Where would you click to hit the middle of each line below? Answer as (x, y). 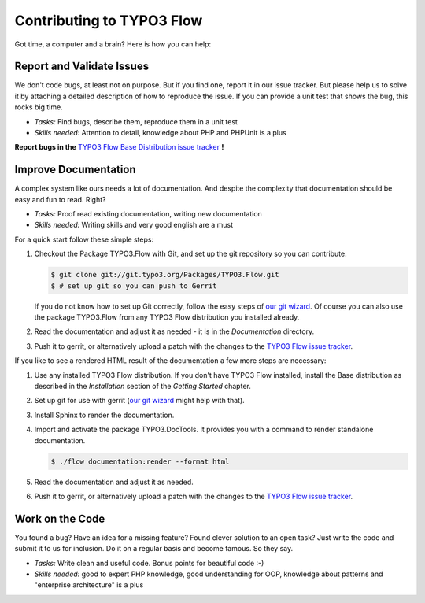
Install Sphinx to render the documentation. (104, 415)
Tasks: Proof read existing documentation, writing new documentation (148, 214)
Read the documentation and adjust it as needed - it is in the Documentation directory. (174, 331)
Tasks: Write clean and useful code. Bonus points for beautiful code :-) (149, 563)
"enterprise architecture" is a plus (89, 585)
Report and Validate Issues (82, 67)
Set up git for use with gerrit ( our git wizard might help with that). (140, 401)
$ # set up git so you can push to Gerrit (134, 286)
